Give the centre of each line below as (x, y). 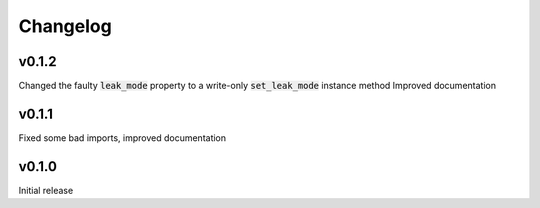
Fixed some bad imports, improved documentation (122, 137)
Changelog (65, 26)
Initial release (46, 190)
